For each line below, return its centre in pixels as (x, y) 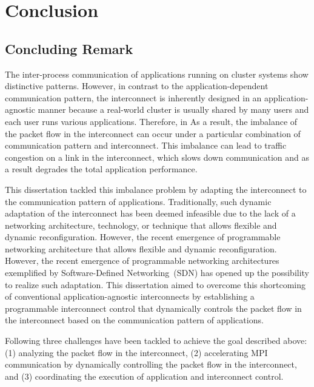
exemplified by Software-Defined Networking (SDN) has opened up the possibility (157, 273)
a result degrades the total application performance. (101, 169)
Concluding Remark (69, 48)
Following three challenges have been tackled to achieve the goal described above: (156, 341)
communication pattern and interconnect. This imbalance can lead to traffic (146, 145)
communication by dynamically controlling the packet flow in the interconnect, (151, 364)
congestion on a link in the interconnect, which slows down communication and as (157, 157)
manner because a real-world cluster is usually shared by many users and (173, 109)
